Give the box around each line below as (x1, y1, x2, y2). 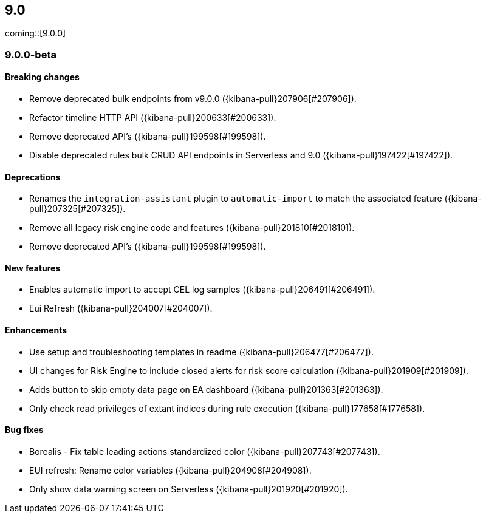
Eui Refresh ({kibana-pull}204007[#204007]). (29, 303, 213, 314)
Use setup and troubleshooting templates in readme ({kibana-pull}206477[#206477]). (29, 346, 374, 357)
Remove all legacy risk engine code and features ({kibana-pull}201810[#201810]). (29, 222, 355, 233)
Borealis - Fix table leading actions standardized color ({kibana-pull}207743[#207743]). (29, 446, 380, 457)
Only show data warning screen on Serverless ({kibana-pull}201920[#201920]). (29, 483, 348, 494)
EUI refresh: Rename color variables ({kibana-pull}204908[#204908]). (29, 465, 312, 475)
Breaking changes (5, 72, 80, 83)
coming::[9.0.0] (5, 28, 66, 39)
